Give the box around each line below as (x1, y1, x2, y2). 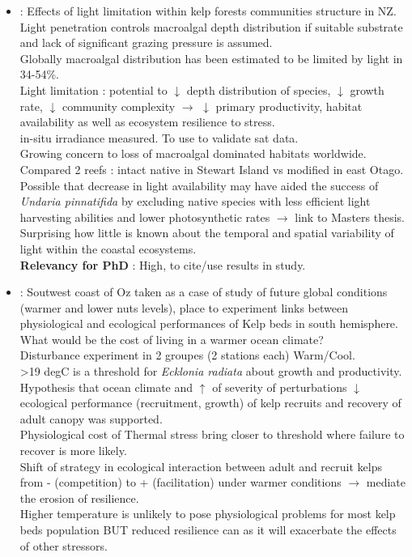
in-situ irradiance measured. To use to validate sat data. (19, 129, 299, 146)
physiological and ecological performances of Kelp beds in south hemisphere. (19, 315, 398, 332)
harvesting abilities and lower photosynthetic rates (19, 208, 270, 225)
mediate (366, 474, 406, 491)
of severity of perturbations (212, 378, 347, 395)
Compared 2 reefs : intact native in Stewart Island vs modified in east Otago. (19, 160, 404, 177)
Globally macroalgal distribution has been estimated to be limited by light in (19, 49, 403, 66)
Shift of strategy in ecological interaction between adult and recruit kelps (19, 457, 382, 474)
